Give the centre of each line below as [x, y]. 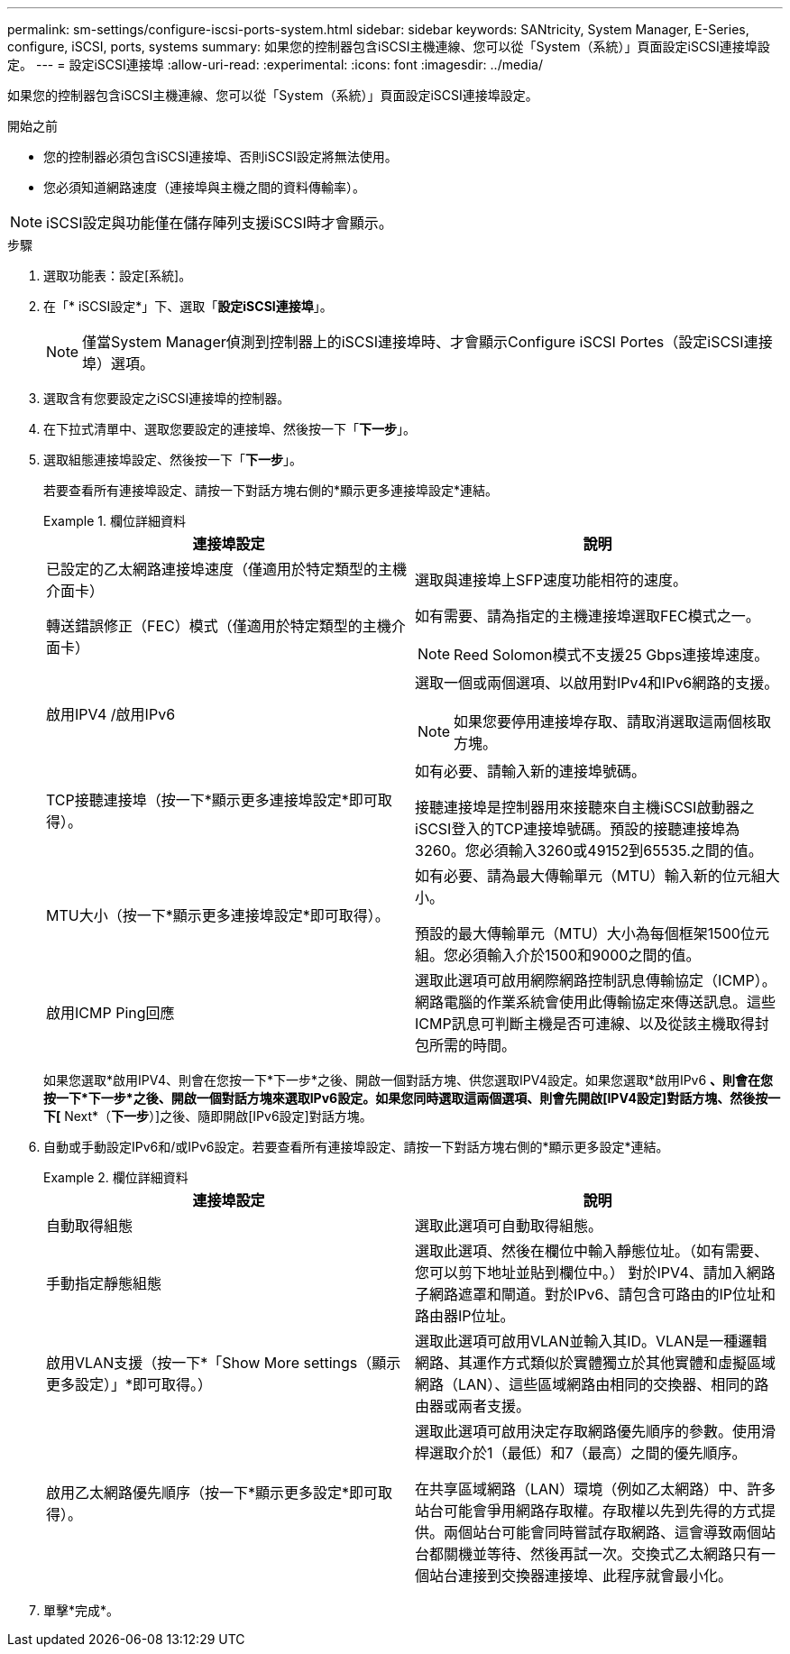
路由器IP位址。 [465, 1316]
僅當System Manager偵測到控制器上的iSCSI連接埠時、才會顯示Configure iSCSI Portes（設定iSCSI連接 [427, 342]
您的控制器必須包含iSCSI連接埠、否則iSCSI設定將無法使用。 [220, 156]
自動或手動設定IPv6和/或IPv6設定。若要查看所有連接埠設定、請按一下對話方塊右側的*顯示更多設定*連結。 [356, 1147]
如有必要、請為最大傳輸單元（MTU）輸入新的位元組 [590, 876]
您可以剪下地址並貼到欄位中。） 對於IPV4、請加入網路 [595, 1273]
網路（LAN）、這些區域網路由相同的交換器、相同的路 [592, 1384]
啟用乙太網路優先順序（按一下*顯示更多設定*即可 [212, 1493]
